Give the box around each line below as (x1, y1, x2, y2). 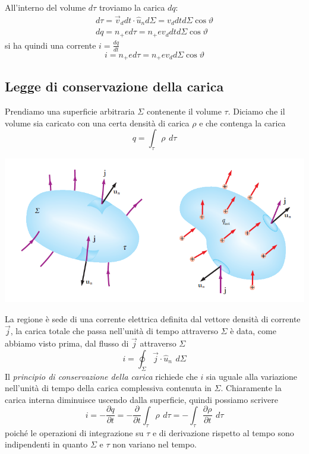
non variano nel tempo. (112, 438, 197, 450)
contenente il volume (146, 105, 222, 118)
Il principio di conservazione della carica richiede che (5, 370, 198, 382)
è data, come (230, 325, 276, 337)
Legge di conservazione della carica (5, 77, 224, 96)
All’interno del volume (5, 1, 86, 13)
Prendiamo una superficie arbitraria (5, 105, 135, 118)
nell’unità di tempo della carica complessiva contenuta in (5, 382, 212, 394)
